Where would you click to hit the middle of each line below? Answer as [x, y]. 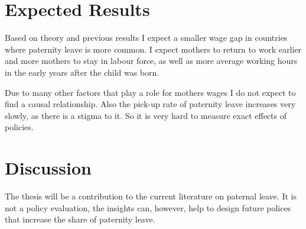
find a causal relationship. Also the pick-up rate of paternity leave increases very [150, 104]
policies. [19, 127]
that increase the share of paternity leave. [80, 219]
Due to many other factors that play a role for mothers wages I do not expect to [150, 92]
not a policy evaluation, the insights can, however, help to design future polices [148, 207]
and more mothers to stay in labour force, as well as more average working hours [151, 61]
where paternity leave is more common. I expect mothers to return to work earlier [153, 49]
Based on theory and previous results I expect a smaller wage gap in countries [146, 38]
